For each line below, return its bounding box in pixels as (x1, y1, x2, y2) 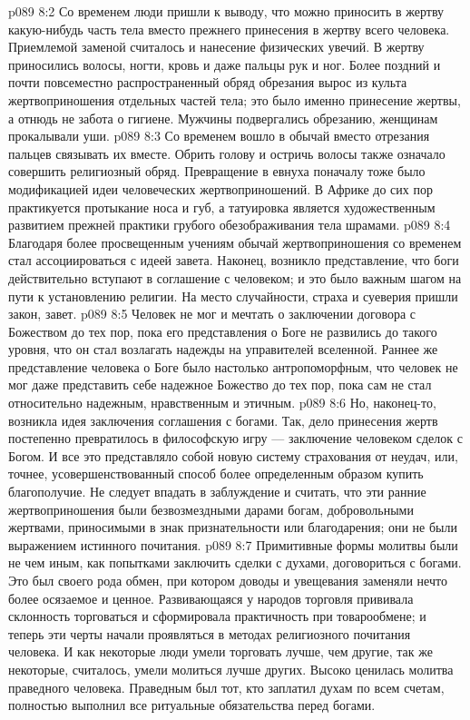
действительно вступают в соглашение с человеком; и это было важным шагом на (8, 268, 462, 287)
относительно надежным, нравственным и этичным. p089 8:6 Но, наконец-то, (8, 393, 436, 412)
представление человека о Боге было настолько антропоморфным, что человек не (8, 357, 458, 376)
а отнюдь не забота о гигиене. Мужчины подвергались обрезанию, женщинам (8, 108, 438, 127)
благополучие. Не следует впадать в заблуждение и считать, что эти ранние (8, 482, 426, 501)
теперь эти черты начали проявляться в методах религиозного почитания (8, 624, 411, 643)
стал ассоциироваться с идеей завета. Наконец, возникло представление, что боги (8, 251, 459, 270)
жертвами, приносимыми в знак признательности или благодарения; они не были (8, 518, 458, 537)
